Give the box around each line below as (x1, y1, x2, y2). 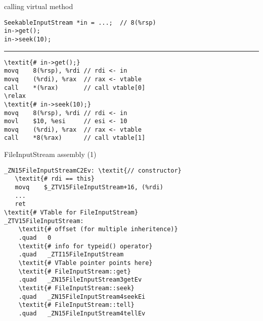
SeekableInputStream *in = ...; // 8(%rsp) (4, 19, 156, 26)
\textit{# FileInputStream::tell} (18, 301, 135, 309)
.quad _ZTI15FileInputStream (18, 251, 124, 258)
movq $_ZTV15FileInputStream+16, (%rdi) (15, 184, 163, 191)
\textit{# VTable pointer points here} (18, 259, 153, 266)
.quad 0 (18, 234, 52, 241)
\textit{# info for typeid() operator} (18, 242, 153, 250)
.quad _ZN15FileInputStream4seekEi (18, 293, 146, 300)
